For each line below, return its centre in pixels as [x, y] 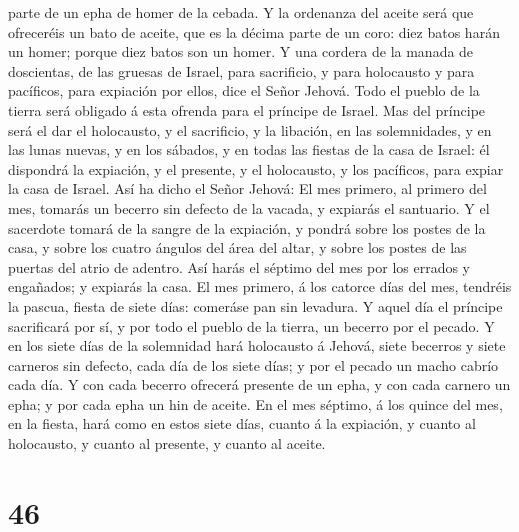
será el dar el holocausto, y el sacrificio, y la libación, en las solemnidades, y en [250, 129]
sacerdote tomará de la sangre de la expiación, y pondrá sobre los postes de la [247, 227]
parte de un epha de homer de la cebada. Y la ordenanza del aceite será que [241, 12]
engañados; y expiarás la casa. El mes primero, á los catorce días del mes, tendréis [260, 286]
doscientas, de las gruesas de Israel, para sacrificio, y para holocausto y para [241, 70]
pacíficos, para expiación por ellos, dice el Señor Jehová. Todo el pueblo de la [244, 90]
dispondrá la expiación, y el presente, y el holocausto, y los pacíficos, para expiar [256, 168]
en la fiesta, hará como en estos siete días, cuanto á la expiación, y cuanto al [242, 423]
